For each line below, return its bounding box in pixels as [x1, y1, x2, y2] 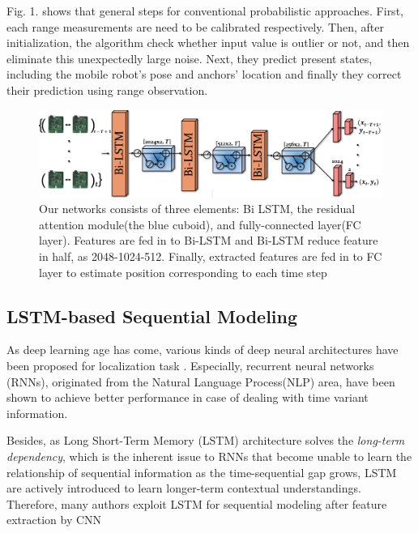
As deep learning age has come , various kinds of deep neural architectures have [6, 341, 399, 358]
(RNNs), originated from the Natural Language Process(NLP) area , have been [6, 373, 395, 390]
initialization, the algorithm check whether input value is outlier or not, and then [6, 34, 410, 51]
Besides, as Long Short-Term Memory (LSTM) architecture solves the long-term [6, 432, 405, 449]
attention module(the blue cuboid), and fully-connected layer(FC [39, 215, 361, 232]
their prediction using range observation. [6, 81, 208, 98]
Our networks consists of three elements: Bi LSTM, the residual [39, 200, 356, 217]
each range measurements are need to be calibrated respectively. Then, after [6, 18, 384, 35]
